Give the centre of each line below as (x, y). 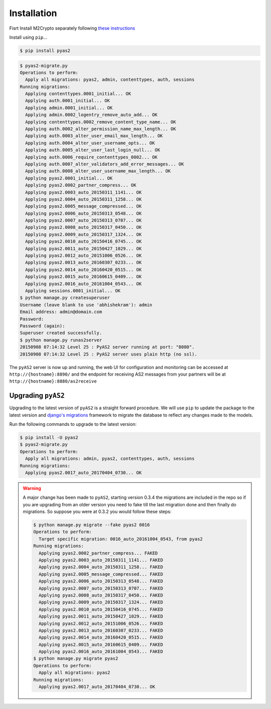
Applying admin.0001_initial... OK (69, 108)
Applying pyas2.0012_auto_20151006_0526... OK (84, 256)
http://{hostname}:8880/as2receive (53, 381)
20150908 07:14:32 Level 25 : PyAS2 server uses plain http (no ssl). (109, 354)
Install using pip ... (28, 37)
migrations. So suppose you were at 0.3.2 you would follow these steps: (97, 512)
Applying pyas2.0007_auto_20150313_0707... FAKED (101, 588)
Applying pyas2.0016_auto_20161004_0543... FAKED (101, 652)
